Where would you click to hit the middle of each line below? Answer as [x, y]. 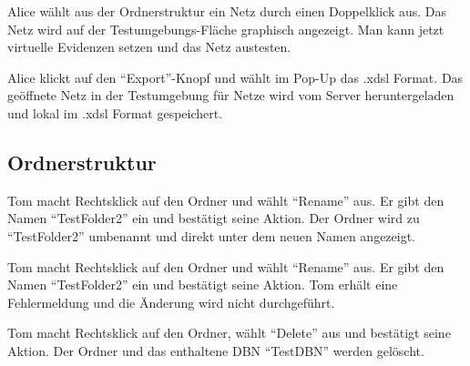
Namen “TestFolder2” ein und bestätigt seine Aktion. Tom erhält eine [203, 285]
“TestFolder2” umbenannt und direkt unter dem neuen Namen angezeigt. [212, 235]
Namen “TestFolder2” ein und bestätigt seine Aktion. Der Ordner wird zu [214, 218]
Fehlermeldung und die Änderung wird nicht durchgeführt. [171, 302]
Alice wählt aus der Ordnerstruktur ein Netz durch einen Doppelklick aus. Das [227, 11]
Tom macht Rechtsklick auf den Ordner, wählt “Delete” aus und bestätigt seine [229, 333]
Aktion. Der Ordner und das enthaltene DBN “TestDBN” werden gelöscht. [216, 350]
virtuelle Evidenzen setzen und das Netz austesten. [149, 47]
